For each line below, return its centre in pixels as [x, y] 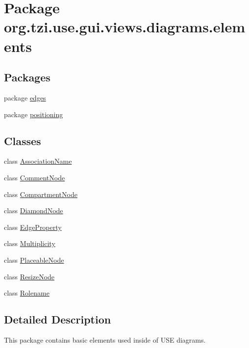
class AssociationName [38, 161]
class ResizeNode [29, 276]
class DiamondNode [34, 211]
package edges [25, 97]
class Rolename [27, 293]
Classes [23, 140]
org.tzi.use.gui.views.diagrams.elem [125, 27]
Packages [27, 77]
